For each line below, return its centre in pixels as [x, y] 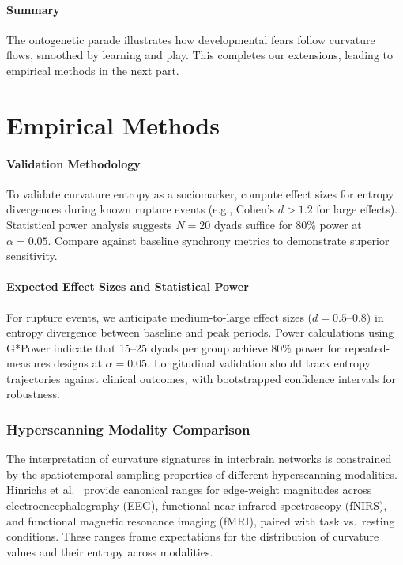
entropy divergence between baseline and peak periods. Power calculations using [200, 332]
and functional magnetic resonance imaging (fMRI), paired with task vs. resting [201, 520]
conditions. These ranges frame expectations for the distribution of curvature [193, 536]
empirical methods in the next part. [93, 70]
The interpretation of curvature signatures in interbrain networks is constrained [199, 459]
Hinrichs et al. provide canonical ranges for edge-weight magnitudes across [189, 490]
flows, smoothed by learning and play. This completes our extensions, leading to [200, 55]
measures [28, 363]
